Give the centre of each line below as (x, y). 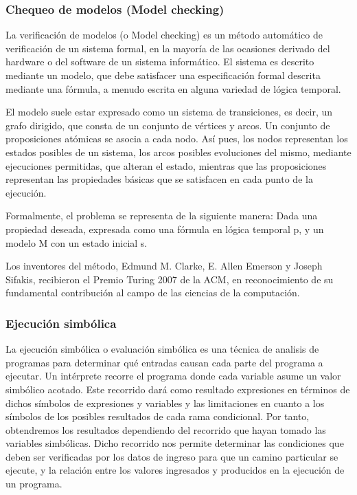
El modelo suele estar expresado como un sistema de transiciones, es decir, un (169, 112)
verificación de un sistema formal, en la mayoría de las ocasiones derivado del (168, 48)
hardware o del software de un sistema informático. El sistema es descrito (160, 62)
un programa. (34, 484)
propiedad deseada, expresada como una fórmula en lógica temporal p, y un (165, 229)
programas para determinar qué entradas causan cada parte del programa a (164, 362)
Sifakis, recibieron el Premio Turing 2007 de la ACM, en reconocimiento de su (170, 279)
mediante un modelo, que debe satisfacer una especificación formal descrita (163, 75)
